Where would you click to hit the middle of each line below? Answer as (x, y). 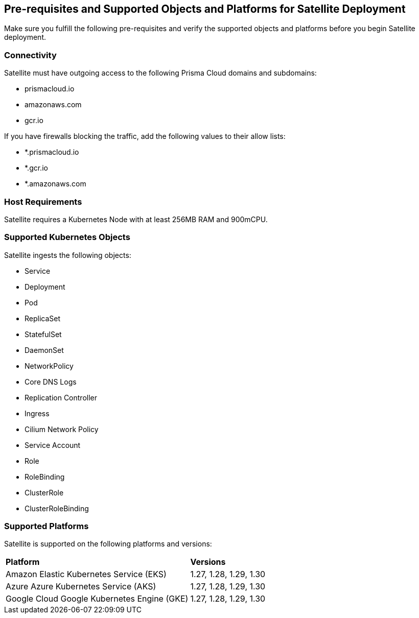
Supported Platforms (46, 526)
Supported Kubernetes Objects (67, 237)
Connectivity (30, 55)
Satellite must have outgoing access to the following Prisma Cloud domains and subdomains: (160, 73)
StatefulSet (43, 334)
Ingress (37, 413)
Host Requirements (43, 201)
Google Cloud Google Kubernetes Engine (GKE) (97, 599)
